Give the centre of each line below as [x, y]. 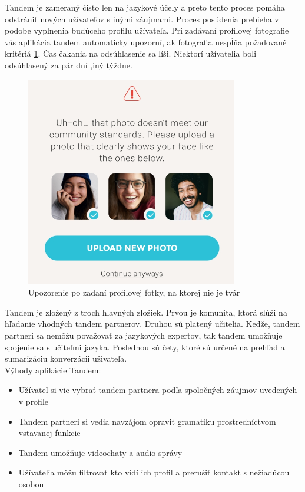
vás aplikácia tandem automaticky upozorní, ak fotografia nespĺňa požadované [146, 42]
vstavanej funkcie [49, 433]
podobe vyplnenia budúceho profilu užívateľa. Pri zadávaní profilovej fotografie [147, 30]
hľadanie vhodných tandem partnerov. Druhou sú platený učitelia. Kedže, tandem [152, 324]
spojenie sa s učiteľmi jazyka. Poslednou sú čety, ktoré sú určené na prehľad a [145, 347]
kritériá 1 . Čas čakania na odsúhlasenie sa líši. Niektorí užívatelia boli [131, 53]
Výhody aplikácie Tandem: [53, 370]
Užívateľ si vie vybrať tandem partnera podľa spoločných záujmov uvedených [158, 390]
